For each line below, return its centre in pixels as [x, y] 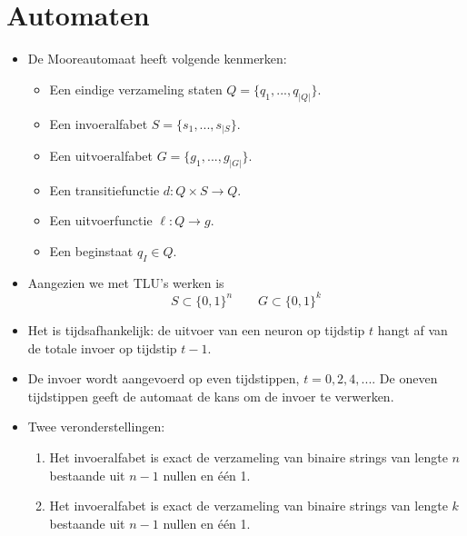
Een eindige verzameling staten [136, 89]
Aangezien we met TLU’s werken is [126, 282]
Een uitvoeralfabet [101, 156]
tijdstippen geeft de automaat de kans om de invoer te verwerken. [211, 396]
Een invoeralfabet [99, 123]
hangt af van [412, 329]
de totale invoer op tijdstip [102, 347]
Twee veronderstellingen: [96, 427]
